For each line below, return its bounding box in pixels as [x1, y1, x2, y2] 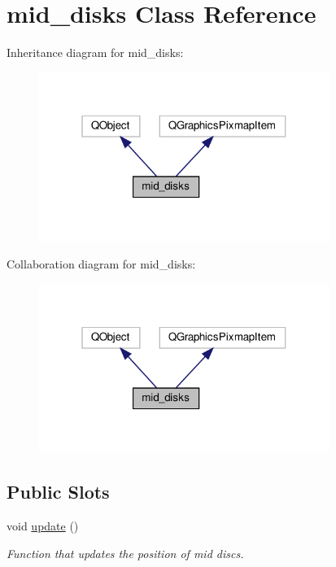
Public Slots [7, 479, 110, 504]
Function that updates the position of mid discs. [7, 544, 244, 561]
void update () [7, 517, 79, 534]
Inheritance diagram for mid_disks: [7, 44, 184, 61]
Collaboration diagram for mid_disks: [7, 255, 196, 273]
